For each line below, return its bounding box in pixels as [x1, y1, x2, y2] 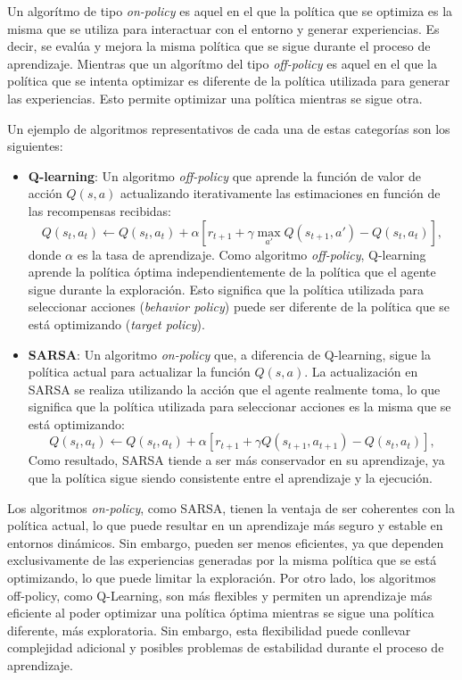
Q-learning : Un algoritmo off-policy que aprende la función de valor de [28, 166, 421, 185]
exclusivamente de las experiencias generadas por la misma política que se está [7, 551, 437, 569]
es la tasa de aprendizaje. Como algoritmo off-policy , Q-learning [77, 245, 426, 263]
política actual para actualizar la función [28, 362, 251, 381]
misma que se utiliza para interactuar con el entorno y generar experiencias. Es [7, 19, 440, 37]
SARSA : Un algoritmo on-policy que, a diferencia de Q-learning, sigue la [28, 344, 431, 363]
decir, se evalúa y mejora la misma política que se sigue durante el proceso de [7, 37, 431, 55]
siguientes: [7, 137, 63, 155]
